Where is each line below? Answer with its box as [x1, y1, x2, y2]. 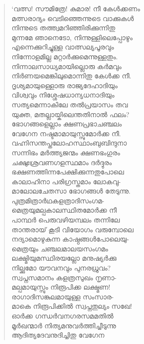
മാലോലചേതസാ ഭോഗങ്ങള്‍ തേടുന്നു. [11, 186, 131, 196]
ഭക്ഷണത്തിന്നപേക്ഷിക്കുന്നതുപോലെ [11, 167, 124, 177]
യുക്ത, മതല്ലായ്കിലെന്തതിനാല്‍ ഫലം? [11, 109, 129, 119]
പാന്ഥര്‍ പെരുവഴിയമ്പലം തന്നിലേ [11, 215, 120, 225]
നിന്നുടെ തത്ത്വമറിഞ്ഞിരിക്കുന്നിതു [11, 23, 115, 33]
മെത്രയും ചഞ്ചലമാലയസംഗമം [11, 243, 108, 253]
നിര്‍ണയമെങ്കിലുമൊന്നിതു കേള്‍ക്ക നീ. [11, 71, 131, 81]
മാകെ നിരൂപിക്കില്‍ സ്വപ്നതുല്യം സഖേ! [11, 301, 132, 311]
